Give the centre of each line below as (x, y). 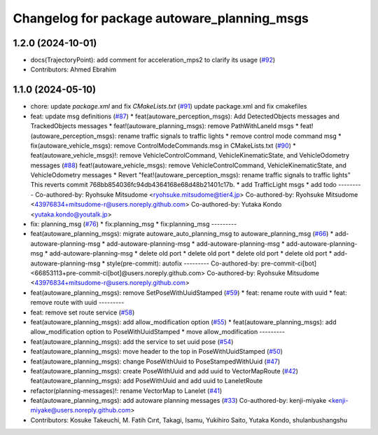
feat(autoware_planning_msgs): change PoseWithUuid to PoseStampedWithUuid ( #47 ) (155, 361)
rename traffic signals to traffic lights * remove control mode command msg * (230, 136)
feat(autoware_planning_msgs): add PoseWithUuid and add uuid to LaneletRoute (146, 381)
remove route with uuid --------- (77, 303)
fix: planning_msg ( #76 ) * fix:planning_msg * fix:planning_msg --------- (134, 224)
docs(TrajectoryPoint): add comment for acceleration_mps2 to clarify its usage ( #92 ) (153, 60)
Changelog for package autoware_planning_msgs (161, 18)
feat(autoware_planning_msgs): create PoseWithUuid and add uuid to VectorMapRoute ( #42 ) (164, 371)
